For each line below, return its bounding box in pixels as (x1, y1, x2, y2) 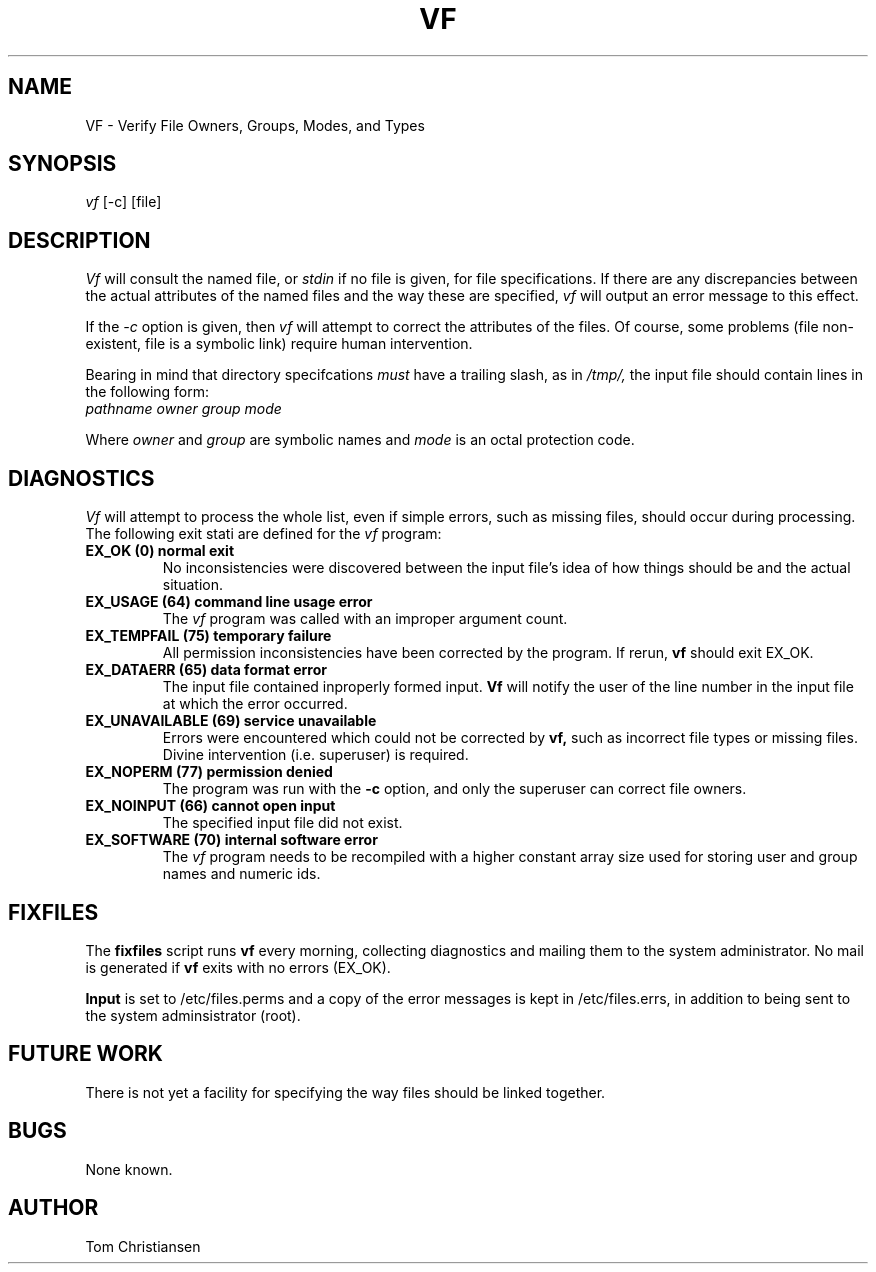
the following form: (85, 383, 210, 401)
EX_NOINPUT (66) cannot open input (85, 797, 336, 815)
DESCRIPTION (8, 227, 151, 253)
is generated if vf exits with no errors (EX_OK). (85, 958, 391, 976)
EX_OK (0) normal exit (85, 542, 235, 560)
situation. (162, 576, 223, 594)
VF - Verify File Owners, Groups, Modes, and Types (85, 116, 425, 134)
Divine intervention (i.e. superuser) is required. (162, 746, 469, 764)
